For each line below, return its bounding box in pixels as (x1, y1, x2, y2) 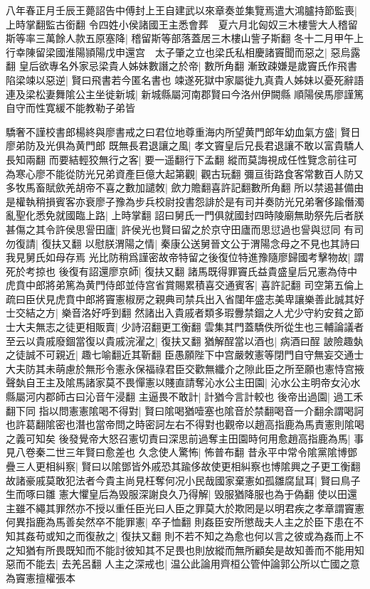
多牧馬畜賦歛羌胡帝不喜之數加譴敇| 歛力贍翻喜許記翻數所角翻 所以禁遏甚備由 (6, 180, 364, 195)
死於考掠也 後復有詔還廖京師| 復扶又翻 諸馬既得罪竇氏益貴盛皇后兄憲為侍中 (6, 263, 357, 278)
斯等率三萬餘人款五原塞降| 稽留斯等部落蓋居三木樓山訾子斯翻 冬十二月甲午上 (6, 31, 364, 46)
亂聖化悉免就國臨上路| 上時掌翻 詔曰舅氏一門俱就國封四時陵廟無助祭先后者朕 (6, 208, 364, 223)
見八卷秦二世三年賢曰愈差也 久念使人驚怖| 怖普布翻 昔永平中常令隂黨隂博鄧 (6, 445, 357, 460)
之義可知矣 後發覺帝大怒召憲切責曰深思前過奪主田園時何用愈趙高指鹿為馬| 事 (6, 430, 364, 445)
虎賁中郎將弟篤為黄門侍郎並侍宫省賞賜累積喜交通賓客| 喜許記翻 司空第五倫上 (6, 277, 364, 292)
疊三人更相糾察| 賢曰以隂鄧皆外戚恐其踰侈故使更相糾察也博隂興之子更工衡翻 (6, 459, 361, 473)
